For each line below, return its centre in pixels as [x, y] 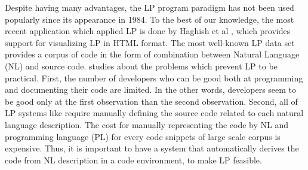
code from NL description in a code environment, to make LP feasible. [133, 160]
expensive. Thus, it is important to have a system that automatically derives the [152, 148]
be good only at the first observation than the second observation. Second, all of [151, 101]
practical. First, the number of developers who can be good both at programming [154, 78]
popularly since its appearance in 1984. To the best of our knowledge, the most [150, 19]
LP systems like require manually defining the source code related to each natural [154, 113]
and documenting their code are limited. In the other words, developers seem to [151, 89]
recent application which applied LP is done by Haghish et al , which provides [148, 31]
